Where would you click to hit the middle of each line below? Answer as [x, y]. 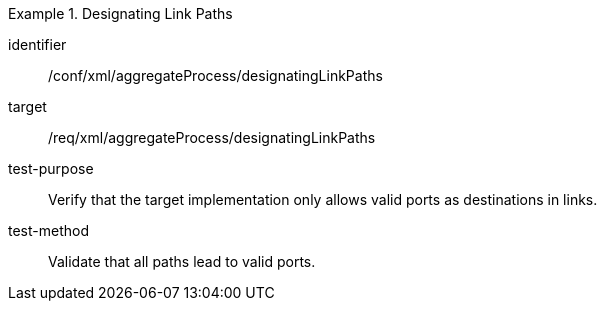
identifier [37, 44]
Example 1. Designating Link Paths [120, 13]
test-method [48, 230]
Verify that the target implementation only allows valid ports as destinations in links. [323, 199]
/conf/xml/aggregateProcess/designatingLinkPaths [215, 75]
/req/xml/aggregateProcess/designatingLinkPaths [212, 137]
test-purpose [51, 168]
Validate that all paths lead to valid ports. [182, 261]
